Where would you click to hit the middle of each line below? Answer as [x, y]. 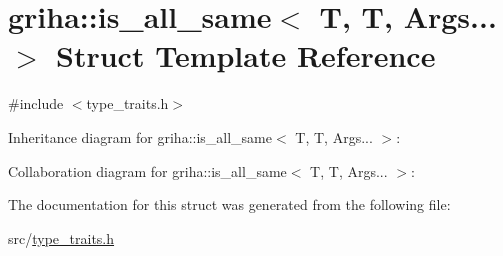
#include [36, 103]
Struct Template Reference [246, 55]
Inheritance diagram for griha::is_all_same [140, 136]
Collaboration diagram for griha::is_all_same [147, 170]
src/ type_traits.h [61, 237]
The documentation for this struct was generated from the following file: [229, 204]
